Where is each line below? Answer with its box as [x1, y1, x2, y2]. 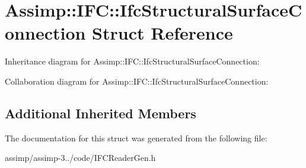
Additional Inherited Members [5, 104, 196, 122]
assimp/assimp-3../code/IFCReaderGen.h [5, 151, 156, 164]
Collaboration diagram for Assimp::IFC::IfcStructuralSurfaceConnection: [5, 75, 269, 87]
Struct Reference [92, 21, 233, 45]
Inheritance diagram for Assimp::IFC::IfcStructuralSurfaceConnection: [5, 55, 260, 67]
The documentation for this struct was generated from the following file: [5, 131, 267, 144]
